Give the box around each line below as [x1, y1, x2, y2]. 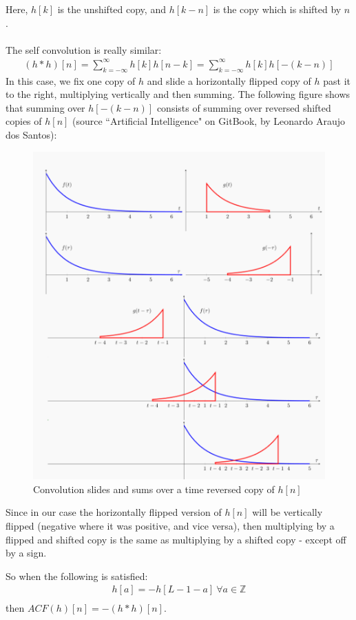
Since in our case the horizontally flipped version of [6, 505, 222, 519]
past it [323, 73, 351, 88]
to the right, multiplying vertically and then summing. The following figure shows [6, 87, 350, 101]
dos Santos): [6, 128, 57, 142]
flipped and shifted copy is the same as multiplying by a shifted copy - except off [6, 532, 346, 546]
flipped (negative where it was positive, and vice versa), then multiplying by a [6, 519, 335, 532]
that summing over [6, 100, 85, 114]
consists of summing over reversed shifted [156, 100, 331, 114]
